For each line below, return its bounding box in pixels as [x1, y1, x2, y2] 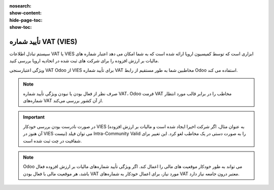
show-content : [9, 10, 42, 16]
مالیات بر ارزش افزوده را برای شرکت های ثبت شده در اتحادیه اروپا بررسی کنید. [9, 58, 159, 64]
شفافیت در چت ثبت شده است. [23, 137, 82, 144]
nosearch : [9, 3, 31, 9]
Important [23, 114, 45, 120]
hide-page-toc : [9, 17, 43, 23]
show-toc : [9, 24, 32, 30]
